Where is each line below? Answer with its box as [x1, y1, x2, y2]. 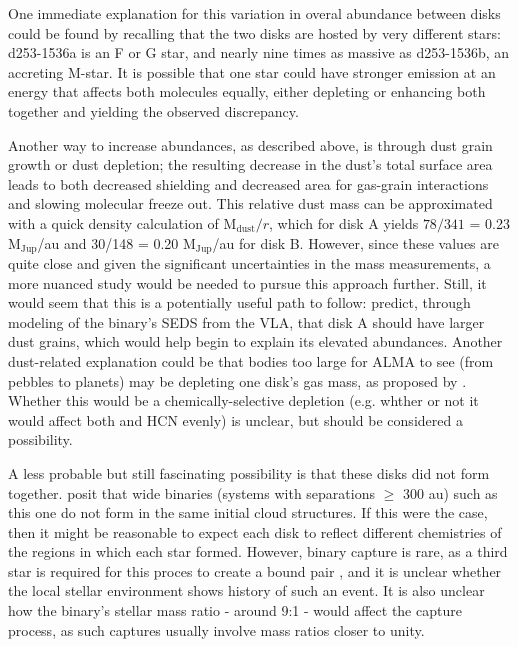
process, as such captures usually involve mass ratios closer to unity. [8, 619, 425, 640]
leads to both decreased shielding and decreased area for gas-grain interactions [8, 173, 489, 194]
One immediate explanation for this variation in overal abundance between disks [8, 3, 501, 23]
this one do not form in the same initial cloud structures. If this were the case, [8, 502, 488, 523]
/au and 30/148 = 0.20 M [37, 232, 196, 253]
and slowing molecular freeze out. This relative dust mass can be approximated [8, 193, 493, 214]
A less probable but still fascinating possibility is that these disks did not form [8, 462, 490, 483]
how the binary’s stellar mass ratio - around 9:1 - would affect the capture [8, 600, 462, 621]
